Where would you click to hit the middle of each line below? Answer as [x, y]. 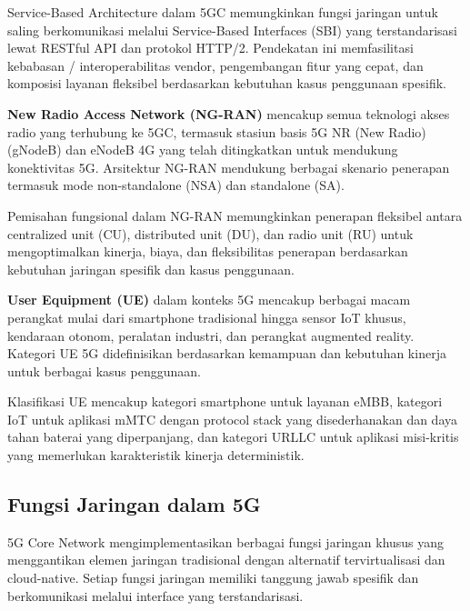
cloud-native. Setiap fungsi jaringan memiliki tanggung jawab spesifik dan [213, 578]
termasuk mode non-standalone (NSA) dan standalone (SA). [176, 185]
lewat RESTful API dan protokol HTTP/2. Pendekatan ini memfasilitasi [210, 48]
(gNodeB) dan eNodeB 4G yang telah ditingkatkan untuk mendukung [203, 150]
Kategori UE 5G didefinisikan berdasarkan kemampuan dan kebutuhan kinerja [227, 353]
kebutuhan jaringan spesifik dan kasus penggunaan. [151, 269]
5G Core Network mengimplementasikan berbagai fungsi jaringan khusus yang [226, 541]
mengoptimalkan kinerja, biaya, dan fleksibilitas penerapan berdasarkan [208, 251]
